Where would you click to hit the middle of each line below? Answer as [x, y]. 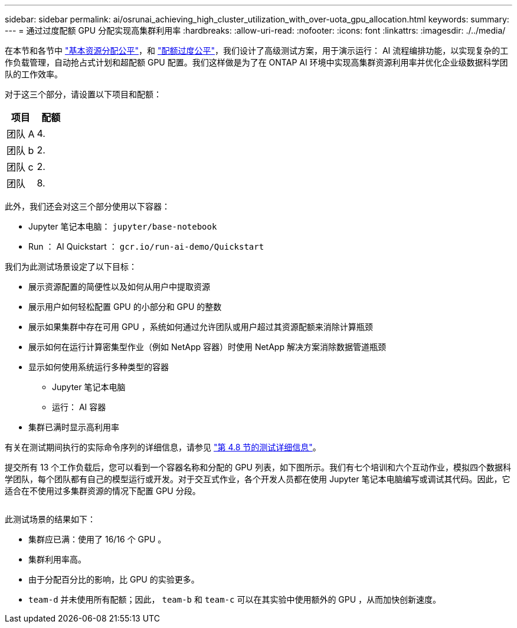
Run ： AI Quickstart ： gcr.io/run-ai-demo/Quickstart [146, 246]
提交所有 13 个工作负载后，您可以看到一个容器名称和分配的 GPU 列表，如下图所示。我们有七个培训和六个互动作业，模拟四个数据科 [258, 467]
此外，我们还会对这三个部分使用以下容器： [87, 206]
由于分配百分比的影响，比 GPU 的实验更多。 [114, 579]
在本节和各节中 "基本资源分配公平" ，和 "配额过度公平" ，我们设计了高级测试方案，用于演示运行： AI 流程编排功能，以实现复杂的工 [257, 50]
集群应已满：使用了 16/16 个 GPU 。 [97, 539]
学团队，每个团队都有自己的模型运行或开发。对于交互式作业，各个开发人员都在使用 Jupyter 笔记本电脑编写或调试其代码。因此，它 [258, 479]
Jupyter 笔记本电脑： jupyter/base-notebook [123, 226]
